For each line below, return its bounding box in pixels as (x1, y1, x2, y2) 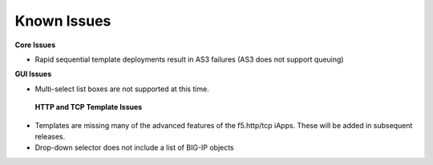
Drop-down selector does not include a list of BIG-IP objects (34, 143, 234, 152)
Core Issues (14, 40, 56, 50)
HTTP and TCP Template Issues (34, 103, 143, 112)
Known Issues (14, 12, 111, 30)
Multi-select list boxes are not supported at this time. (34, 84, 210, 94)
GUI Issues (14, 69, 52, 79)
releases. (34, 131, 66, 141)
